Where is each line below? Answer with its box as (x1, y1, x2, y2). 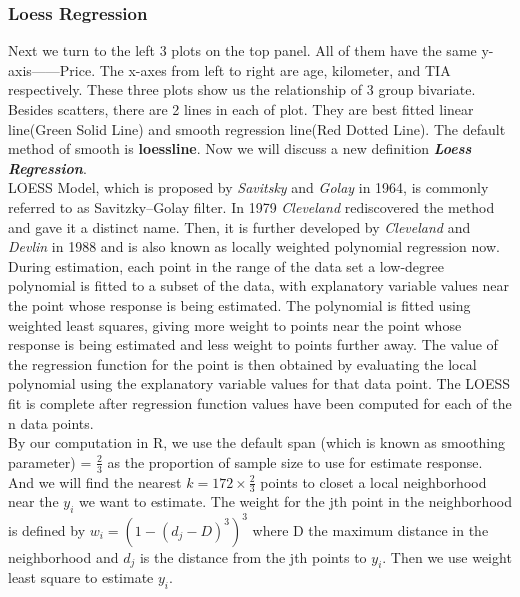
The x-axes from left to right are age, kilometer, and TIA (99, 59, 451, 80)
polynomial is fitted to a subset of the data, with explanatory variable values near (8, 275, 509, 296)
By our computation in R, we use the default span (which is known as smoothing (8, 432, 506, 453)
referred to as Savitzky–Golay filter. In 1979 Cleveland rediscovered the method (8, 196, 495, 217)
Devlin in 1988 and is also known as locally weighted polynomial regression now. (8, 236, 500, 257)
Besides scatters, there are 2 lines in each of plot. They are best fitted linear (8, 99, 474, 119)
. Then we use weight (382, 546, 512, 567)
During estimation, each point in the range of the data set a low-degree (8, 255, 445, 276)
